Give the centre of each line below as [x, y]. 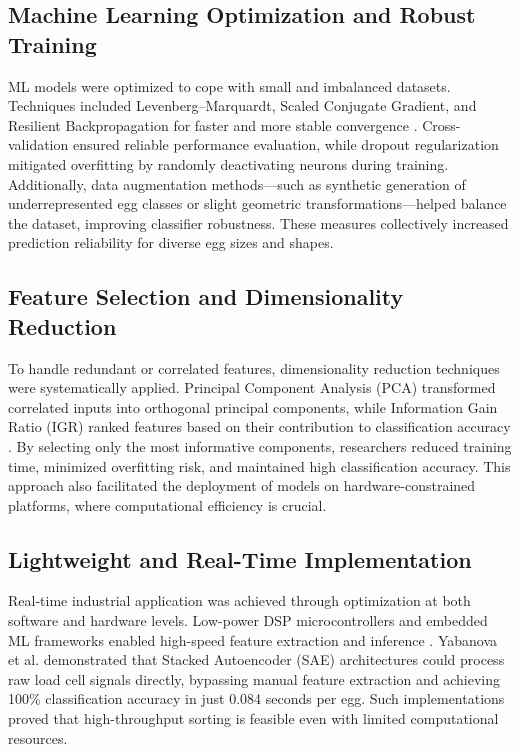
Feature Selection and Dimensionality [206, 296]
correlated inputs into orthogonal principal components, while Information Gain [253, 406]
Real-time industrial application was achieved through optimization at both [239, 600]
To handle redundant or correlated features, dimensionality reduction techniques [254, 367]
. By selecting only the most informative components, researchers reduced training [260, 445]
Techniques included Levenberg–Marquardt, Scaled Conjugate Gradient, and [242, 105]
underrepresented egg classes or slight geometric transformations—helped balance [257, 203]
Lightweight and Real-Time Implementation [240, 558]
